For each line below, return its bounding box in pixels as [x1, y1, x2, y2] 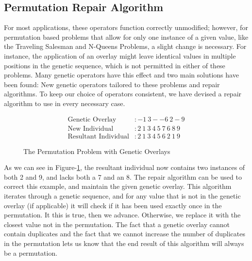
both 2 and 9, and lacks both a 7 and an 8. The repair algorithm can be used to [4, 171, 242, 182]
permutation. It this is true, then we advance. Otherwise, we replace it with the [4, 210, 241, 220]
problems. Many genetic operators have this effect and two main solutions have [4, 70, 239, 80]
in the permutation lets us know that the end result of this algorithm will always [4, 238, 244, 248]
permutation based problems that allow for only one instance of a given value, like [4, 31, 249, 42]
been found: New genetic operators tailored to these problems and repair [4, 79, 220, 89]
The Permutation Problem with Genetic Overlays [23, 146, 170, 156]
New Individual [67, 125, 114, 132]
